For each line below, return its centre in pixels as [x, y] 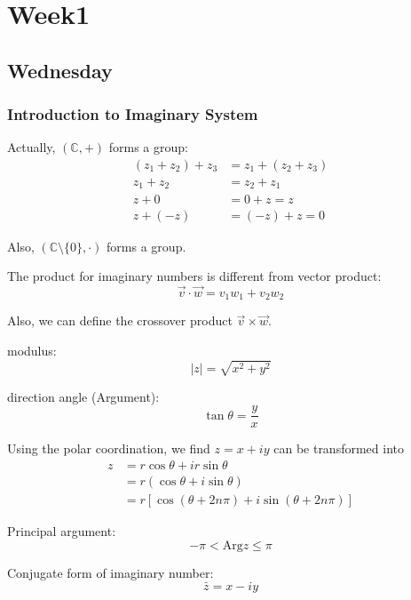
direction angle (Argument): [83, 396]
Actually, [32, 147]
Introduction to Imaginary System [133, 114]
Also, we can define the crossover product [120, 320]
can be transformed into [339, 448]
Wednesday [60, 70]
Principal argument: [62, 531]
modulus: [32, 350]
